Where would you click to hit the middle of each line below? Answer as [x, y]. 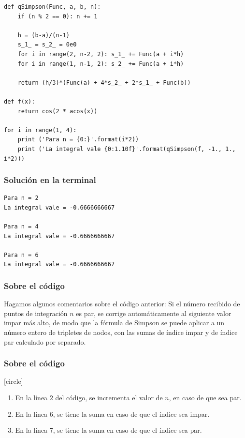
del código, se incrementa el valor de [109, 398]
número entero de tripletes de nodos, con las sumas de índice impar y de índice [121, 332]
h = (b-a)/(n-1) [44, 35]
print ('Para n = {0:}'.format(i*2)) [78, 140]
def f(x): [20, 101]
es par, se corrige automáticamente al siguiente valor [154, 313]
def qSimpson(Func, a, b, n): [52, 7]
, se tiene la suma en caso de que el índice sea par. [127, 430]
